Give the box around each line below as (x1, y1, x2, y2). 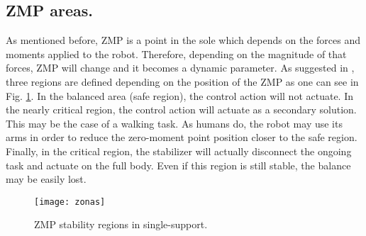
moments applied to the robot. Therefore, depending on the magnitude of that (6, 46, 347, 61)
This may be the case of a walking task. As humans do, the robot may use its (6, 116, 343, 130)
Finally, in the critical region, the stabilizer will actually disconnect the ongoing (6, 143, 352, 158)
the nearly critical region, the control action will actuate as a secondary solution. (6, 102, 357, 117)
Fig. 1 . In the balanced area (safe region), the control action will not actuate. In (6, 88, 354, 103)
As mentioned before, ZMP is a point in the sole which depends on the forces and (6, 33, 360, 47)
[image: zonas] (34, 196, 106, 207)
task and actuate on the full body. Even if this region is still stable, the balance (6, 157, 351, 172)
